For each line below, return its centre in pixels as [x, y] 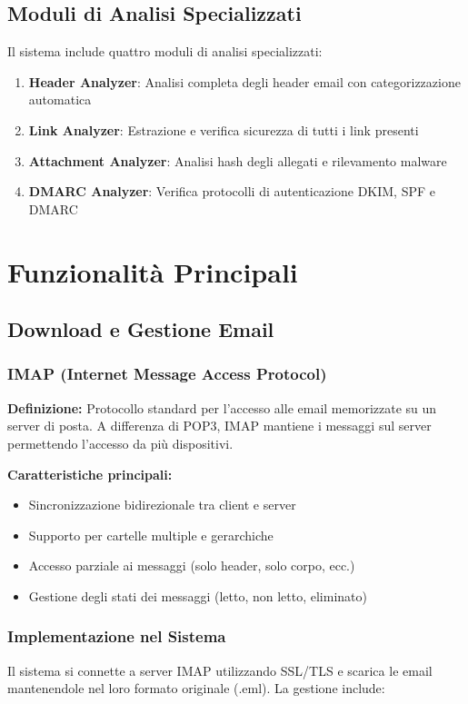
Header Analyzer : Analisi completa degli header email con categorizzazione [244, 81]
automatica [60, 99]
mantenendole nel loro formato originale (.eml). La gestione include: [196, 688]
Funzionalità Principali [153, 271]
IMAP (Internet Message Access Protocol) [167, 374]
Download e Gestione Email [141, 329]
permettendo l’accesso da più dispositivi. [120, 443]
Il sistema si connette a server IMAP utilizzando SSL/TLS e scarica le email [220, 670]
